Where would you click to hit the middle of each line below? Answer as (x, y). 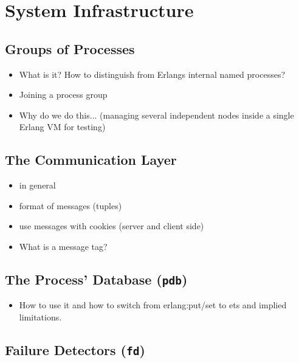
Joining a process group (63, 95)
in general (37, 185)
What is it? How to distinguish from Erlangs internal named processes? (152, 74)
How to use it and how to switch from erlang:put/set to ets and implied (153, 305)
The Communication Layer (91, 160)
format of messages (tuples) (70, 205)
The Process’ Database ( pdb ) (96, 279)
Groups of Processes (70, 48)
